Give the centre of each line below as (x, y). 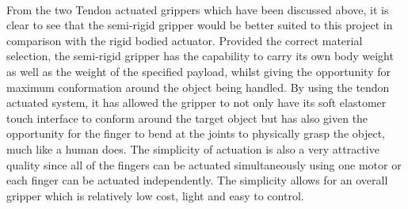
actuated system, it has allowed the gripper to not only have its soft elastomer (196, 103)
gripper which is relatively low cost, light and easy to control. (155, 195)
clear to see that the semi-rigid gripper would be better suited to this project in (200, 25)
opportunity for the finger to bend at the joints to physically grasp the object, (196, 133)
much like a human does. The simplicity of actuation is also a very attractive (193, 148)
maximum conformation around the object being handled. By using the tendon (198, 87)
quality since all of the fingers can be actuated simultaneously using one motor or (204, 164)
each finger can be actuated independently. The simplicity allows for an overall (197, 180)
